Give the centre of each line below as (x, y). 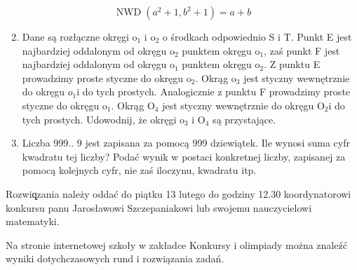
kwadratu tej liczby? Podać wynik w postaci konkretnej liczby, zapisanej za (184, 156)
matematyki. (33, 221)
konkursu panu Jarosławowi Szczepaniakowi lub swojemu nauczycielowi (159, 207)
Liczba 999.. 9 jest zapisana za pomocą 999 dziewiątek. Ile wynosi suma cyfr (186, 143)
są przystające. (244, 119)
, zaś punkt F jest (302, 50)
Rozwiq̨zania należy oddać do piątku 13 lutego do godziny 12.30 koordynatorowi (178, 193)
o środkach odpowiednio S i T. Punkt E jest (257, 36)
